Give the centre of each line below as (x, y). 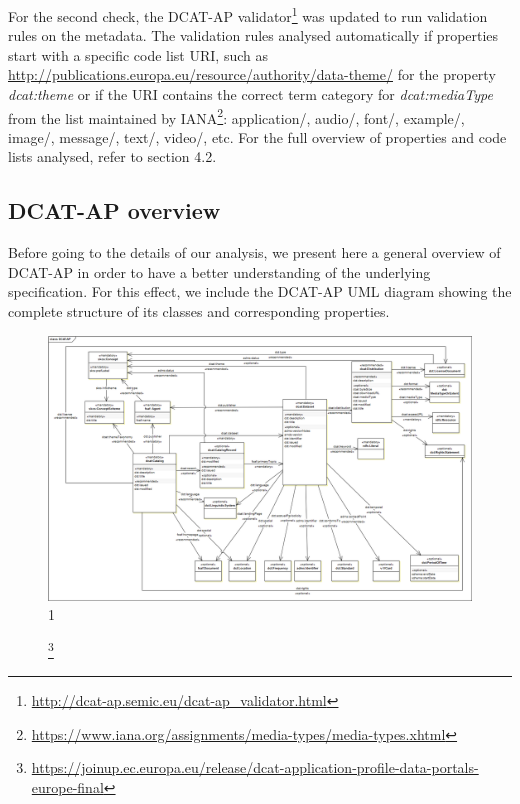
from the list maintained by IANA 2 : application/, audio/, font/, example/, (236, 116)
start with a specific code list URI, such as (138, 54)
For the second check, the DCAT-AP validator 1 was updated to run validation (248, 14)
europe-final (67, 786)
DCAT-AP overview (114, 210)
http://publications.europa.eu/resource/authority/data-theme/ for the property (252, 74)
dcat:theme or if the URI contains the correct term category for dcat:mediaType (250, 94)
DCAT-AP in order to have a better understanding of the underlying (219, 271)
